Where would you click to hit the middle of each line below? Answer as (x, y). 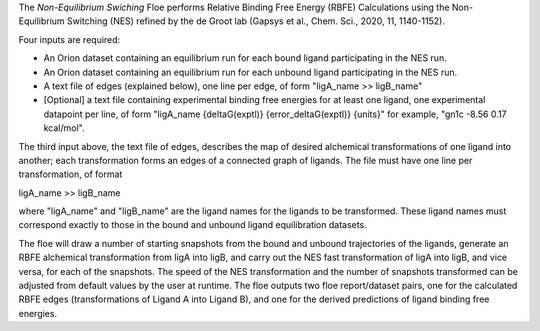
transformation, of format (70, 174)
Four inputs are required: (69, 39)
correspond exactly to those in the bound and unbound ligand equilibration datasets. (192, 225)
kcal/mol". (64, 128)
